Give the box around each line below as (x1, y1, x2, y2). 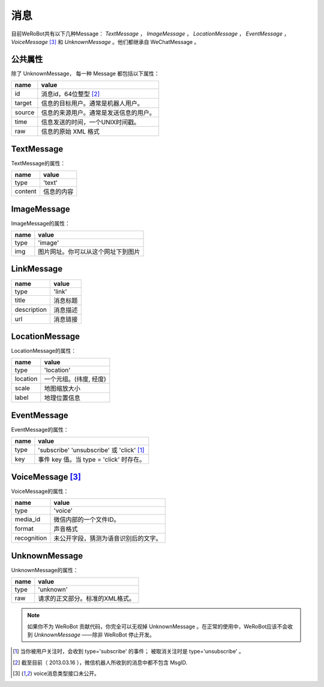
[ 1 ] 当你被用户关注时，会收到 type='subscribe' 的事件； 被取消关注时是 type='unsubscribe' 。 (13, 648, 244, 655)
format (14, 525, 34, 533)
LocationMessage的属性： (11, 347, 77, 355)
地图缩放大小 (44, 385, 81, 393)
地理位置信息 (44, 394, 81, 402)
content (14, 187, 37, 195)
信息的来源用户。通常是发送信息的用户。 (41, 109, 155, 117)
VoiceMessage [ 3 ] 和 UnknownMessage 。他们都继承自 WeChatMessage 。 (11, 38, 200, 45)
